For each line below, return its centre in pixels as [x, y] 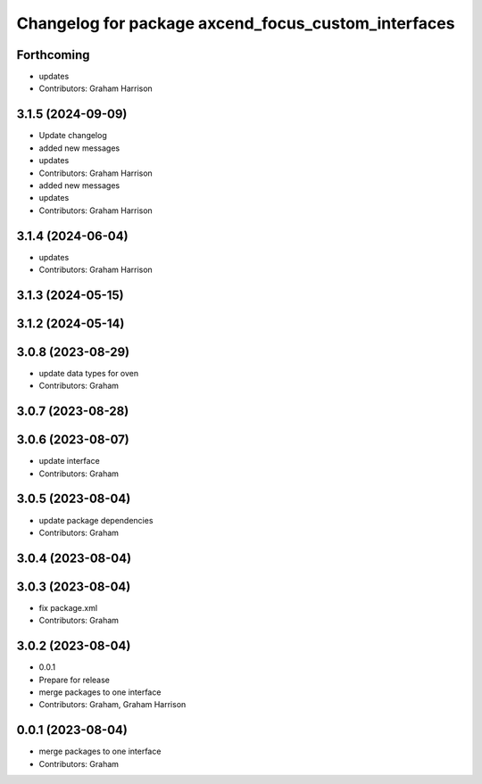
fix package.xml [68, 607]
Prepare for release [75, 680]
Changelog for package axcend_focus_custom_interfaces [236, 23]
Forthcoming [53, 55]
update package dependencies [96, 520]
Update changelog [73, 136]
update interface [69, 461]
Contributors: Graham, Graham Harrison [112, 705]
